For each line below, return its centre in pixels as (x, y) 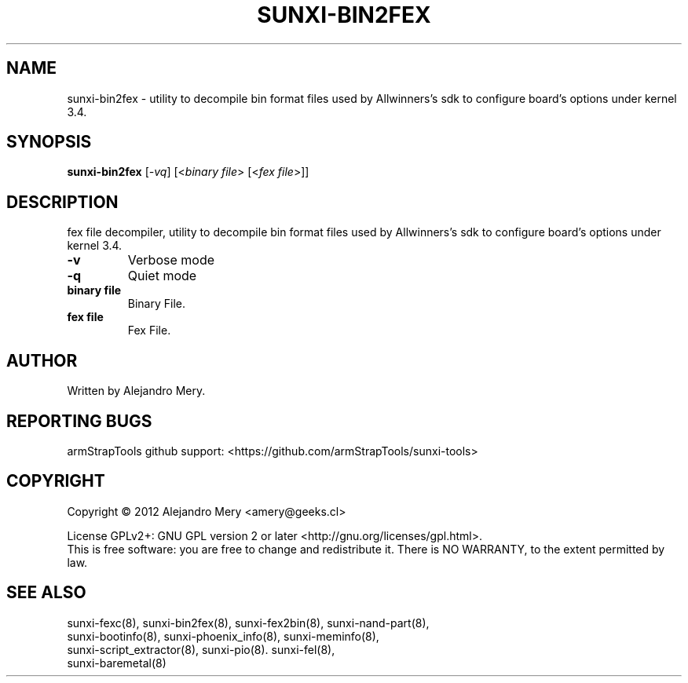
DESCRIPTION (62, 202)
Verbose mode (171, 260)
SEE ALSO (46, 593)
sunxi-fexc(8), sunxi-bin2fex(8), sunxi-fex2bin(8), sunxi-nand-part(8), (248, 623)
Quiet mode (162, 276)
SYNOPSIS (49, 142)
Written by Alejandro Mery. (136, 391)
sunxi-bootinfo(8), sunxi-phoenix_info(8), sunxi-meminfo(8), (223, 636)
